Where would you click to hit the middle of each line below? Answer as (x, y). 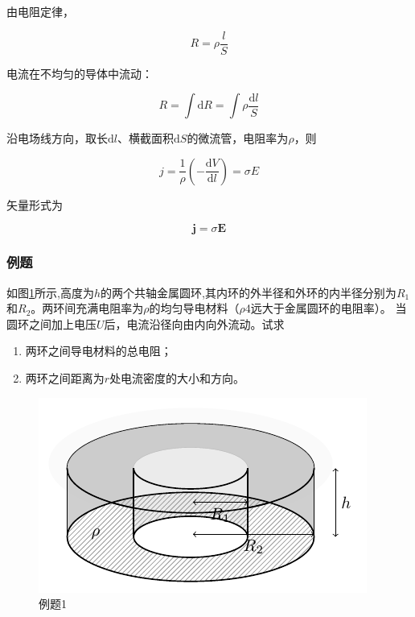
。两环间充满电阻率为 (87, 308)
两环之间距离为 (65, 378)
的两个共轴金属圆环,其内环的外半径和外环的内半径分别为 (248, 292)
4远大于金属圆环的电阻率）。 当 (326, 308)
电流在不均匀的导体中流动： (80, 73)
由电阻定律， (40, 11)
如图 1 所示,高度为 (50, 292)
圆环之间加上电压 (51, 323)
